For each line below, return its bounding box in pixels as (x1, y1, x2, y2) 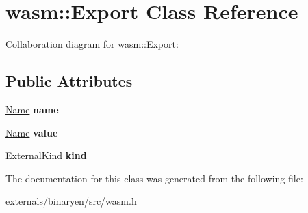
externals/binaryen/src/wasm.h (5, 194, 137, 208)
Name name (5, 102, 59, 116)
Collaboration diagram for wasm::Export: (5, 37, 179, 51)
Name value (5, 125, 58, 139)
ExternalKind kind (5, 148, 87, 162)
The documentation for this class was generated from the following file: (5, 171, 303, 185)
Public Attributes (5, 70, 133, 91)
